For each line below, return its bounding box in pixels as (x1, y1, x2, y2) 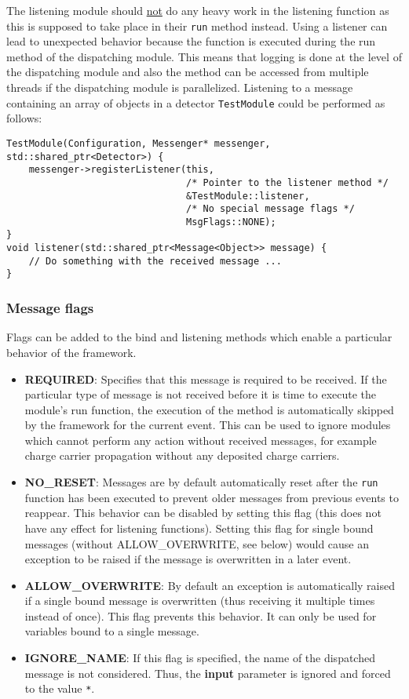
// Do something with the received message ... (28, 255, 282, 267)
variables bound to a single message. (24, 623, 199, 639)
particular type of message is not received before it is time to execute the (24, 386, 377, 402)
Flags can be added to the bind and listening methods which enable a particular (6, 329, 393, 345)
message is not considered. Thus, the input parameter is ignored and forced (24, 664, 391, 681)
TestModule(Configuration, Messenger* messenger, (6, 137, 271, 149)
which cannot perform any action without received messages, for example (24, 431, 377, 448)
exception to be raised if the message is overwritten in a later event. (24, 551, 352, 567)
